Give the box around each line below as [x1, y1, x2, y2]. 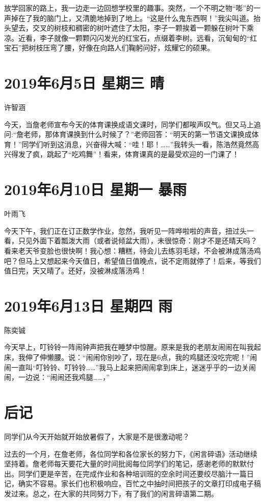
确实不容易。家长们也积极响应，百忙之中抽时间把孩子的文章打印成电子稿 [18, 478, 261, 489]
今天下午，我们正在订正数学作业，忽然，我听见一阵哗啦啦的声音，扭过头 [4, 225, 247, 236]
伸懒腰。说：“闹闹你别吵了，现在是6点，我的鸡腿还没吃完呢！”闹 [39, 352, 257, 362]
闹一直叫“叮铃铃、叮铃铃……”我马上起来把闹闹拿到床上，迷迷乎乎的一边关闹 [4, 361, 256, 372]
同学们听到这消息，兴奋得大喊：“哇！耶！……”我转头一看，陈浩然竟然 [21, 138, 252, 149]
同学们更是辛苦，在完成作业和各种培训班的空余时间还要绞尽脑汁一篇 [18, 468, 247, 479]
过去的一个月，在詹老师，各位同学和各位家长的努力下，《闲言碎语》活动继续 [4, 448, 257, 459]
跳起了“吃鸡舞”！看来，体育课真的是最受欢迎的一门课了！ [46, 149, 240, 159]
